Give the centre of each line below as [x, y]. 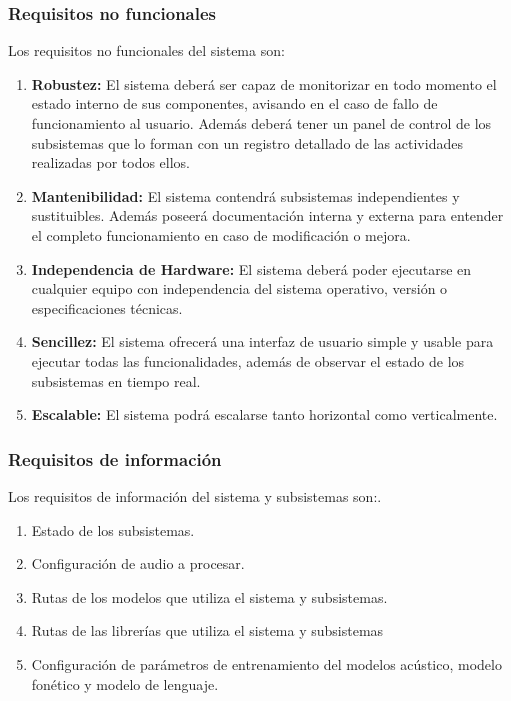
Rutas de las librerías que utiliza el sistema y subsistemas [207, 630]
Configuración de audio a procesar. [138, 563]
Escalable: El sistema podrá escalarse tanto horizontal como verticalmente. [264, 414]
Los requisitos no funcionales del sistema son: [146, 50]
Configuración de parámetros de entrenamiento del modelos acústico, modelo [266, 663]
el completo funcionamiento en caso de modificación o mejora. [221, 234]
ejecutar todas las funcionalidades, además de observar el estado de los [248, 360]
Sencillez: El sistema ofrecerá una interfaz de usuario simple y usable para [262, 341]
